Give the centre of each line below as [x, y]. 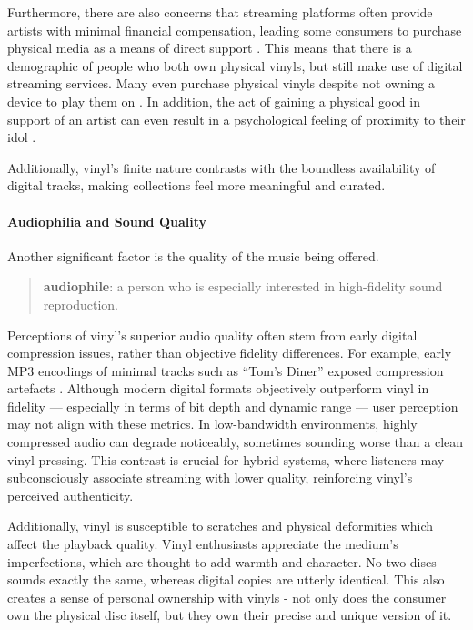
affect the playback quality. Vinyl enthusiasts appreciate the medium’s [203, 544]
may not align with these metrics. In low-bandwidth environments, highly [212, 424]
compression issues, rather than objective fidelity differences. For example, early [230, 353]
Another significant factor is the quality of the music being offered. [193, 255]
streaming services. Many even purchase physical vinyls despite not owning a [221, 83]
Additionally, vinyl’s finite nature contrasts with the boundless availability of [221, 167]
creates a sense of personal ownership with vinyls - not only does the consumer [227, 597]
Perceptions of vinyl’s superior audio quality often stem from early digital [212, 335]
